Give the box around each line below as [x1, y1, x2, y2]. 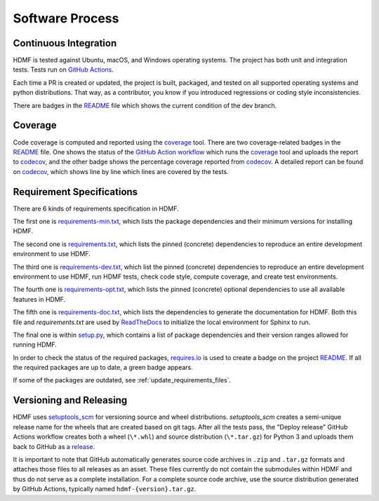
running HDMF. [13, 340, 58, 349]
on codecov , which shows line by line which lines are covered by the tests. [13, 167, 229, 175]
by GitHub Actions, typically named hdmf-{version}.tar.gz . [13, 485, 197, 493]
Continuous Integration [13, 37, 117, 49]
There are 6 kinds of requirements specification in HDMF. [13, 204, 179, 213]
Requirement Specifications [13, 186, 138, 198]
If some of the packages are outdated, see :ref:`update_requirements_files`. [13, 376, 232, 385]
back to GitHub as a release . [13, 442, 95, 450]
